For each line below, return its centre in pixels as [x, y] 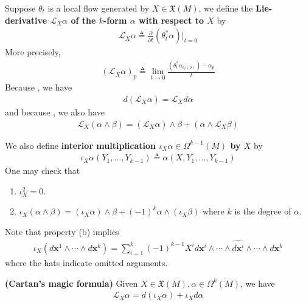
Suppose [20, 8]
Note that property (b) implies [62, 232]
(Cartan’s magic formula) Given [71, 283]
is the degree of [263, 211]
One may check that [43, 170]
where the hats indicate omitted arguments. [86, 262]
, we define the [226, 8]
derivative [26, 20]
